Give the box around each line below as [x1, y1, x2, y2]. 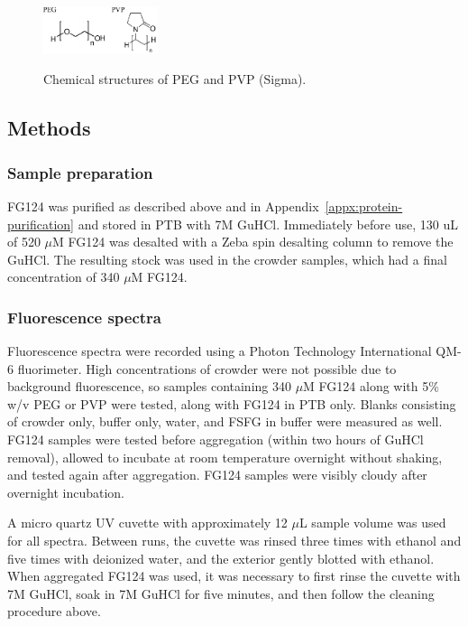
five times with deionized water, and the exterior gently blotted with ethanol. [7, 548, 435, 567]
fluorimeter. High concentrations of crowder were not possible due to [17, 359, 397, 378]
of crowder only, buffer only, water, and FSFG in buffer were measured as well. [7, 412, 443, 431]
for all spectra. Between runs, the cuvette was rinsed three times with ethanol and [7, 531, 462, 550]
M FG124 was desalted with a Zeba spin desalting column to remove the [52, 232, 454, 251]
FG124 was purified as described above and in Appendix [7, 196, 319, 215]
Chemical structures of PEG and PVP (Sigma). [43, 70, 307, 89]
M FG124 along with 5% [303, 377, 439, 396]
